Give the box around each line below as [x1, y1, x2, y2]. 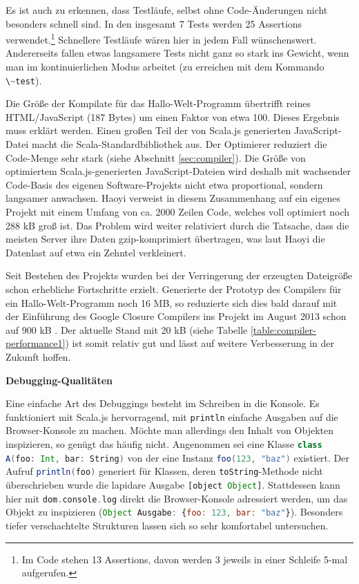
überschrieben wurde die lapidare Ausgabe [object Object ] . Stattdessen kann [6, 477, 340, 491]
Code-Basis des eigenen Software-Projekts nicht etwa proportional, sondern [6, 177, 323, 191]
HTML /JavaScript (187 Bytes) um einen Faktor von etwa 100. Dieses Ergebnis [6, 109, 340, 124]
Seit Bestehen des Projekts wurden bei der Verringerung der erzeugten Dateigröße [6, 268, 353, 283]
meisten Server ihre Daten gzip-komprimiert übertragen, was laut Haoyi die [6, 232, 325, 246]
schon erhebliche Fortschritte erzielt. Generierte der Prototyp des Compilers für [6, 282, 342, 296]
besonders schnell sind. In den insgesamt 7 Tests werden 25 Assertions [6, 16, 302, 30]
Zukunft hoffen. [6, 349, 71, 364]
